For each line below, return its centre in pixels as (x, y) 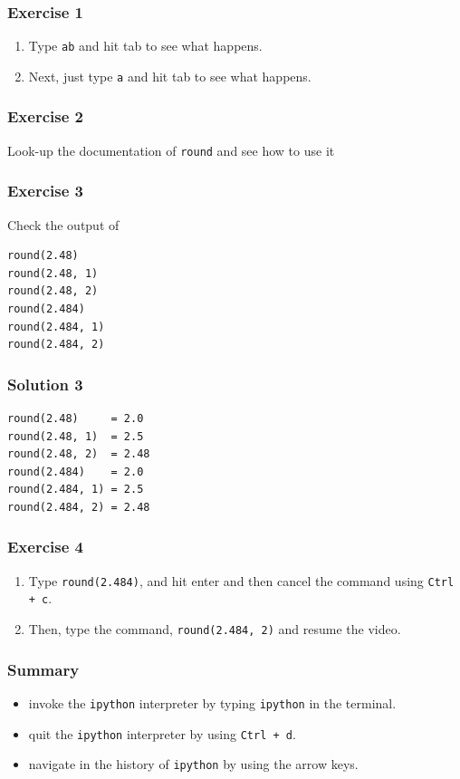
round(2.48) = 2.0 (76, 418)
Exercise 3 (45, 191)
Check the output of (63, 224)
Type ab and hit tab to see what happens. (145, 46)
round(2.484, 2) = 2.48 (79, 507)
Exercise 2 (45, 116)
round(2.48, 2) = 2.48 (79, 454)
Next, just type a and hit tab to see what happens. (170, 76)
